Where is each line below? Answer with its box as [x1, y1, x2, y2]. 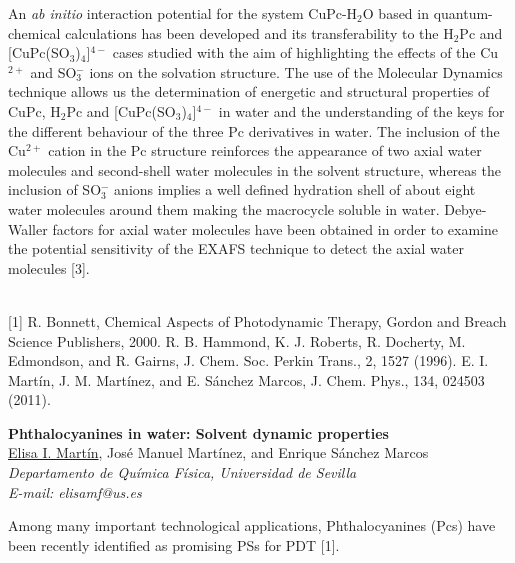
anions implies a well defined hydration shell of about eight [114, 179, 476, 200]
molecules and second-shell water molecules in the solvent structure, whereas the [8, 159, 501, 180]
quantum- [433, 3, 493, 23]
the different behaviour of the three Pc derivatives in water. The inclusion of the [8, 120, 500, 141]
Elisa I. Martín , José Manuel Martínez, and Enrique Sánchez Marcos [8, 442, 429, 463]
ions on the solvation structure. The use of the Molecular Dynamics [89, 61, 503, 82]
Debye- [444, 198, 487, 219]
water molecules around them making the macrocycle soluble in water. [8, 198, 440, 219]
